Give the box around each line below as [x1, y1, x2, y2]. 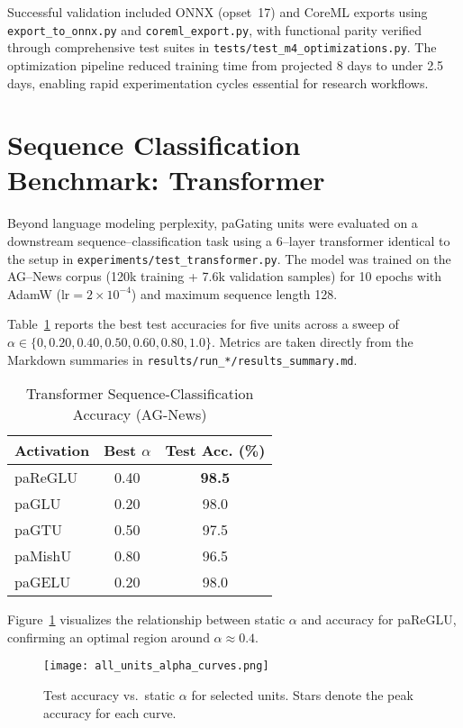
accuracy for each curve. [43, 703, 177, 722]
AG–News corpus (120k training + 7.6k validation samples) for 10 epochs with [7, 267, 442, 286]
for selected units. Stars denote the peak [191, 686, 413, 705]
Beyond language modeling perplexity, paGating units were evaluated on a [7, 214, 418, 232]
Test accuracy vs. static [43, 686, 176, 705]
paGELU [14, 571, 71, 593]
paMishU [14, 545, 72, 567]
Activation [14, 440, 90, 461]
